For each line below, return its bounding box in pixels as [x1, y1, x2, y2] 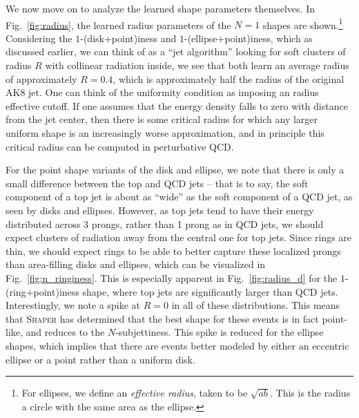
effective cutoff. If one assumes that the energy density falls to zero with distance [6, 98, 348, 113]
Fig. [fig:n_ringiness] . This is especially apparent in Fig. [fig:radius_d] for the [6, 270, 338, 285]
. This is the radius [270, 386, 351, 400]
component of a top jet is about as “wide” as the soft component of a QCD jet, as [6, 189, 353, 204]
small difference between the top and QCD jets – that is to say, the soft [6, 175, 309, 190]
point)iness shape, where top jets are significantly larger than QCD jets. [33, 284, 338, 298]
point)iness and [111, 30, 177, 45]
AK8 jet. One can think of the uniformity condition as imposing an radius [6, 85, 319, 99]
